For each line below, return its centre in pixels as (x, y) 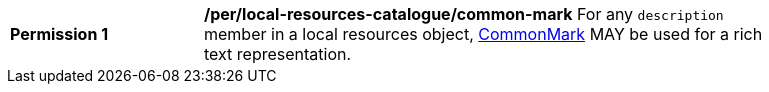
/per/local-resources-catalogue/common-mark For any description (464, 14)
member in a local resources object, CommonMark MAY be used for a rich (483, 34)
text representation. (278, 54)
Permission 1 (59, 34)
